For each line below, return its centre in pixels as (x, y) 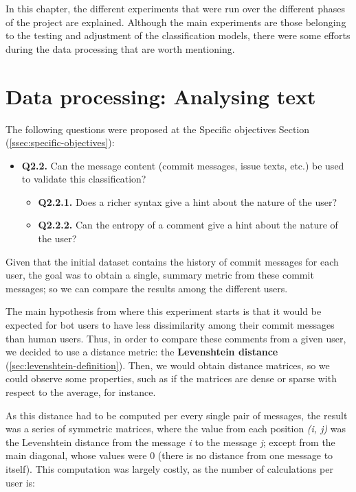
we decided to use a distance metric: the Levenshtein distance (142, 352)
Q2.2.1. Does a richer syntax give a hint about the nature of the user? (188, 201)
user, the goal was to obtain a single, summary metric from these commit (160, 275)
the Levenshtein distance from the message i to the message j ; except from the (170, 442)
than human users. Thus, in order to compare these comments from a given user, (176, 338)
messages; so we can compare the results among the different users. (147, 288)
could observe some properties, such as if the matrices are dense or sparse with (171, 378)
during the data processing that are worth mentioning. (120, 48)
